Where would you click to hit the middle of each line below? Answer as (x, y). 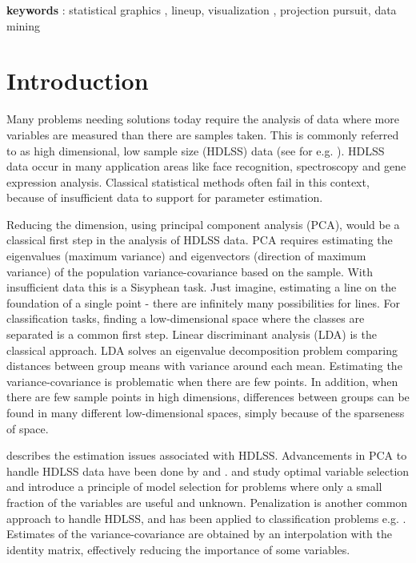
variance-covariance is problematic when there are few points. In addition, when (202, 381)
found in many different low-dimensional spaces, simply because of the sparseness (206, 412)
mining (24, 25)
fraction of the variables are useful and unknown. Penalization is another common (207, 502)
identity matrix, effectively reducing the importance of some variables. (178, 549)
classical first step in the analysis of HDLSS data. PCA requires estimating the (200, 240)
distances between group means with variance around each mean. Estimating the (204, 366)
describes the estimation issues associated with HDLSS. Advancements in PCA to (207, 455)
